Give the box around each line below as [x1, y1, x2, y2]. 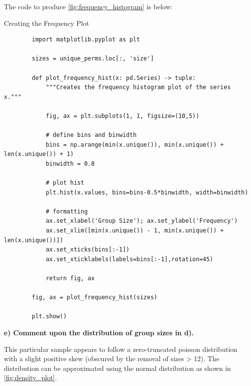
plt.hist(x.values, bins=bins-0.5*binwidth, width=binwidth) [45, 189, 249, 196]
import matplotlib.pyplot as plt [32, 36, 140, 43]
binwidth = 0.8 [45, 160, 95, 167]
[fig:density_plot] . [4, 372, 57, 383]
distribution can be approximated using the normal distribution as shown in [4, 363, 231, 373]
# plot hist [45, 179, 84, 187]
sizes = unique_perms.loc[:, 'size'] [32, 55, 154, 62]
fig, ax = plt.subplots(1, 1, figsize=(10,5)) [45, 112, 199, 119]
